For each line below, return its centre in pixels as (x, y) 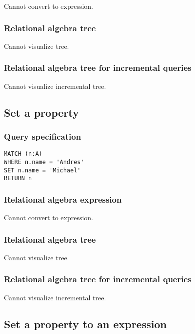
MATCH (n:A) (23, 154)
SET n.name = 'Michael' (42, 170)
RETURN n (18, 178)
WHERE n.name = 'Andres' (44, 162)
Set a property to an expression (85, 324)
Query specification (43, 136)
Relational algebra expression (63, 199)
